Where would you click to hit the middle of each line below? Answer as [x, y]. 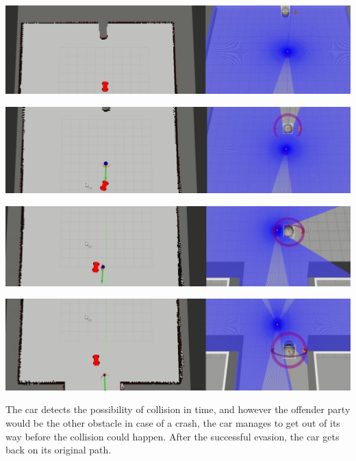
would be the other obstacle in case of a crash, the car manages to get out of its [173, 422]
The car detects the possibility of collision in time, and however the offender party [178, 409]
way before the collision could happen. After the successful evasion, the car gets [173, 436]
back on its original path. [59, 450]
